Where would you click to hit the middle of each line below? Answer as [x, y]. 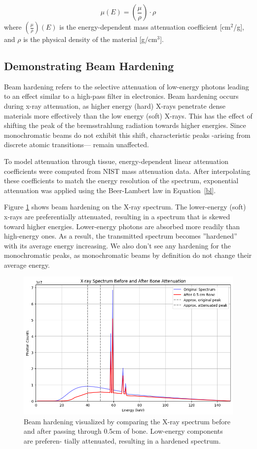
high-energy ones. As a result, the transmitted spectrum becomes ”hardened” [121, 236]
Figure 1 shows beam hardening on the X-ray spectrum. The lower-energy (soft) [125, 207]
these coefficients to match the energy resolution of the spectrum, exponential [121, 181]
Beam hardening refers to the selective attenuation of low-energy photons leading [127, 86]
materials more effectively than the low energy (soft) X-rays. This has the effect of [128, 115]
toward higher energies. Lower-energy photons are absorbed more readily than [122, 226]
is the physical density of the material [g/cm [90, 39]
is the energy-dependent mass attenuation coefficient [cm [145, 27]
